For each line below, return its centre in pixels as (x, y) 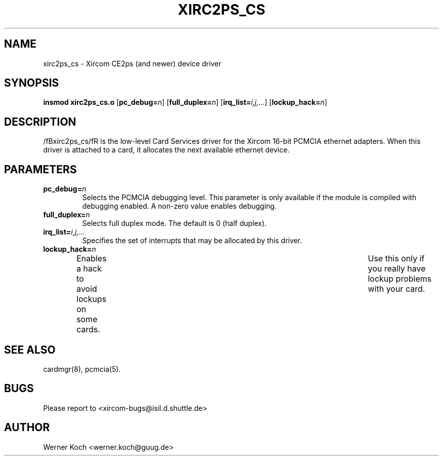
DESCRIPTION (40, 122)
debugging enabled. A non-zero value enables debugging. (179, 206)
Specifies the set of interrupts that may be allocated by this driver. (192, 241)
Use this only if (396, 259)
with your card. (396, 289)
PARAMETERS (40, 169)
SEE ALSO (30, 350)
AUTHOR (27, 428)
